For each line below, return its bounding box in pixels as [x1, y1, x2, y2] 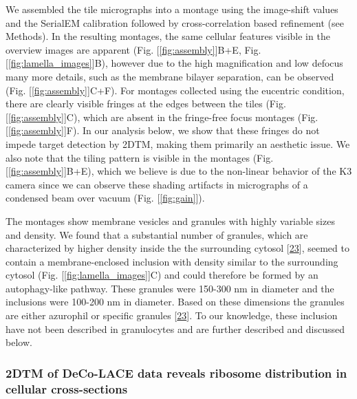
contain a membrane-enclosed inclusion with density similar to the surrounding [6, 254, 338, 268]
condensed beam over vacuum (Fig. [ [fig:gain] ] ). [6, 191, 205, 205]
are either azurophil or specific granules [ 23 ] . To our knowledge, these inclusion [6, 308, 338, 323]
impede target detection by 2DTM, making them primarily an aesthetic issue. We [6, 136, 350, 151]
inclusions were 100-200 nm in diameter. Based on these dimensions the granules [6, 294, 345, 309]
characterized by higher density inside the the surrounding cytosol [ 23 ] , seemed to [6, 241, 349, 255]
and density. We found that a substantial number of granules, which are [6, 227, 308, 241]
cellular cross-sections [6, 380, 128, 397]
